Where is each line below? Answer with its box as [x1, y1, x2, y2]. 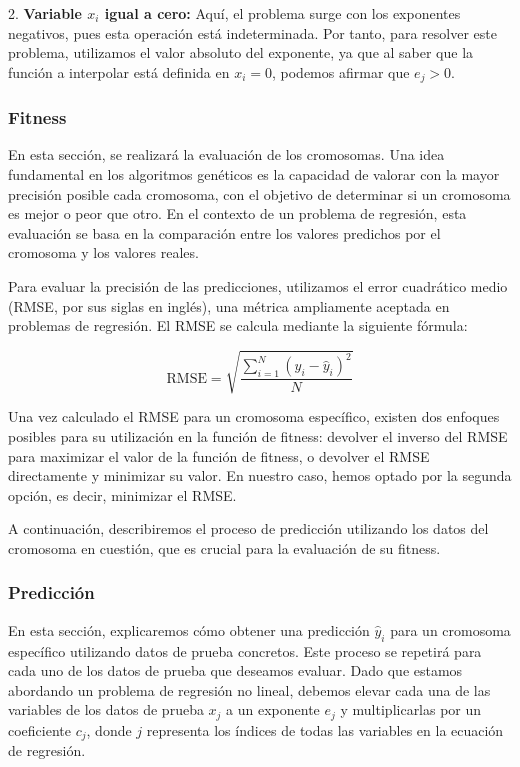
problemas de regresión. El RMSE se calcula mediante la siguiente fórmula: [8, 315, 468, 336]
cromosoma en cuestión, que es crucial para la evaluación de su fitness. [8, 537, 441, 558]
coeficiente [8, 719, 71, 740]
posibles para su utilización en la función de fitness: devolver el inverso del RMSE [8, 425, 508, 446]
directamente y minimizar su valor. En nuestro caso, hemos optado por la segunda [8, 465, 512, 486]
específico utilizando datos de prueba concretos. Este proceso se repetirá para [8, 640, 482, 661]
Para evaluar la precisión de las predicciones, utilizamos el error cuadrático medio [8, 276, 508, 297]
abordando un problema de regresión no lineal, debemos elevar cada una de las [8, 679, 491, 700]
